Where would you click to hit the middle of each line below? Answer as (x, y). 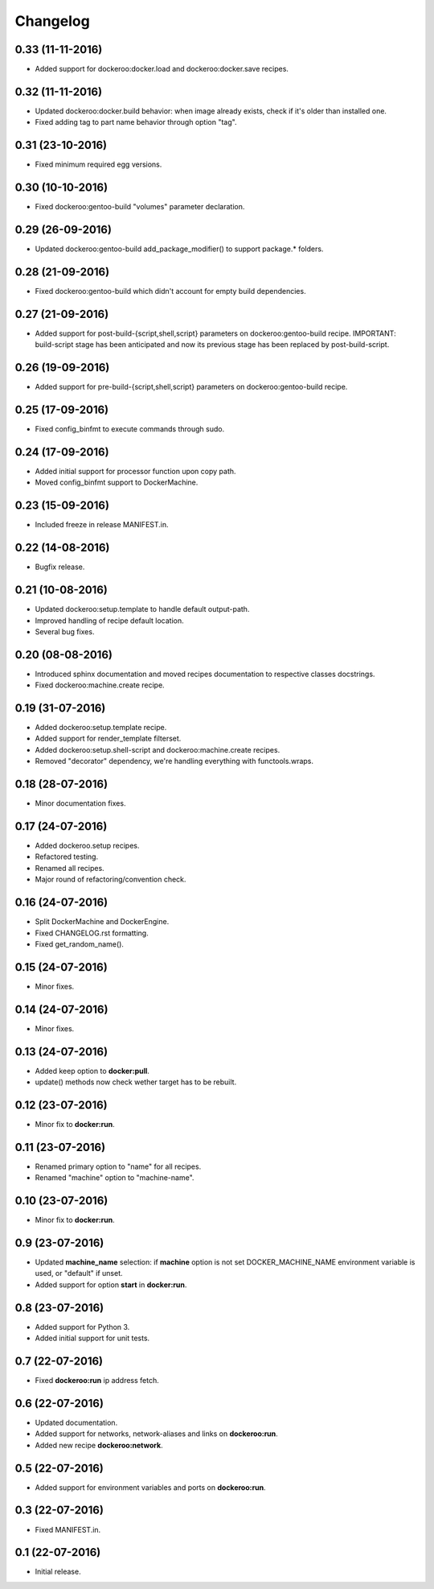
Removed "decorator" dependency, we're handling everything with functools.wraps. (174, 761)
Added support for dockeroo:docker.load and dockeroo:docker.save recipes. (162, 69)
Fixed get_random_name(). (80, 944)
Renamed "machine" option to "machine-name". (115, 1178)
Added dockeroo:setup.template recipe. (101, 728)
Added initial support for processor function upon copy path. (135, 471)
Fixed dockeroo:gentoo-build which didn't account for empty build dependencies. (170, 291)
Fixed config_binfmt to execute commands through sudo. (130, 429)
